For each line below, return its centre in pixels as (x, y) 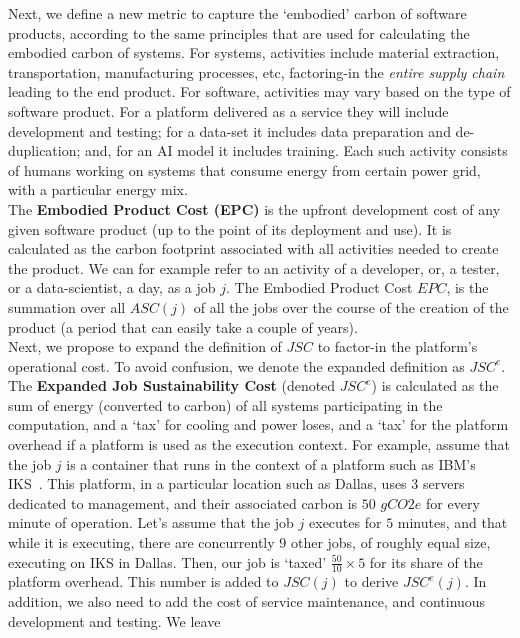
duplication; (44, 150)
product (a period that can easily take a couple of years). (183, 326)
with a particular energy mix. (98, 189)
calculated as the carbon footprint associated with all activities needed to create (253, 248)
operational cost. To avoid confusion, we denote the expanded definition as (236, 365)
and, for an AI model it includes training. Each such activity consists (296, 150)
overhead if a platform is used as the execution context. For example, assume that (259, 444)
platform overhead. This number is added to (143, 581)
